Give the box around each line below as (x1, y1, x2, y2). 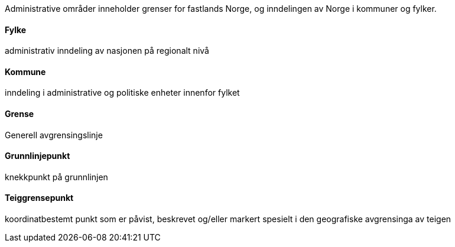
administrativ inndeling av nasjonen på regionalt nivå (5, 45, 209, 56)
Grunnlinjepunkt (5, 151, 70, 161)
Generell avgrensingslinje (5, 129, 103, 140)
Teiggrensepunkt (5, 193, 74, 203)
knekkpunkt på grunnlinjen (5, 171, 108, 182)
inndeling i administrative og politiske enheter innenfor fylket (5, 87, 240, 98)
